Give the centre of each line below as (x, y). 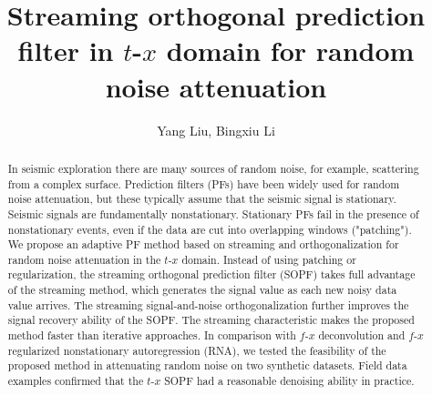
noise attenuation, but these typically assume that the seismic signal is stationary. (202, 199)
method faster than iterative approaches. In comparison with (152, 335)
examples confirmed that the (76, 381)
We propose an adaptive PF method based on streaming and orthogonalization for (203, 244)
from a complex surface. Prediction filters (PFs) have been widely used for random (204, 183)
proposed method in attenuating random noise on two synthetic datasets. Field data (207, 365)
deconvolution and (362, 335)
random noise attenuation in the (84, 259)
